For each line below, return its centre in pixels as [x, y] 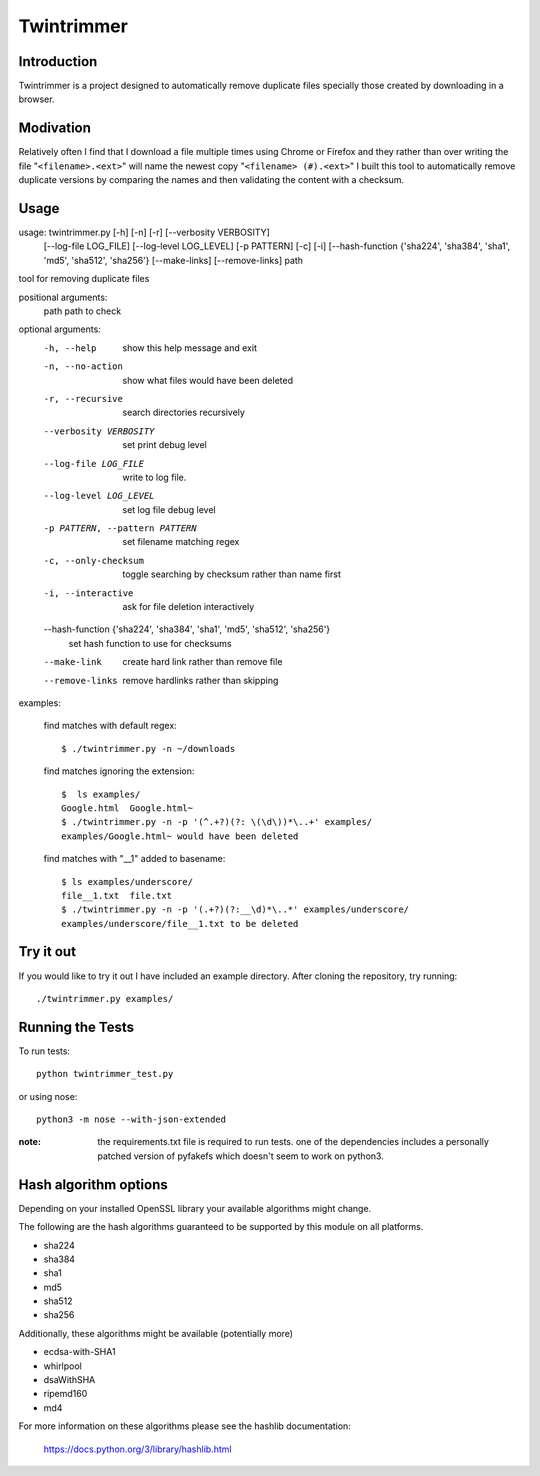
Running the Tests [76, 1026]
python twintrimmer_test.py [105, 1074]
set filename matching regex [181, 542]
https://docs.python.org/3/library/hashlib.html [137, 1449]
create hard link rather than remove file [202, 662]
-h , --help [70, 348]
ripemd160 [65, 1394]
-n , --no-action [83, 366]
